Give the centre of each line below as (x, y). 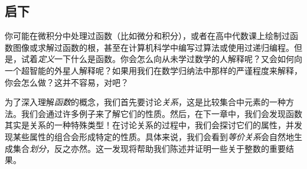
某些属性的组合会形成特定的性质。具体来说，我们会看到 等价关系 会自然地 (153, 136)
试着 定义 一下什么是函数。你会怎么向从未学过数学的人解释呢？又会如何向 (161, 59)
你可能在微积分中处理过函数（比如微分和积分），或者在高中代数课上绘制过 (147, 36)
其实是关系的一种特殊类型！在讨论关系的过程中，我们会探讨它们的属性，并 (149, 125)
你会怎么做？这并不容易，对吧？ (67, 82)
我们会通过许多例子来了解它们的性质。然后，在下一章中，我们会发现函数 (161, 113)
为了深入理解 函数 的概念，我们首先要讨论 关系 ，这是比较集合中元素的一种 (145, 102)
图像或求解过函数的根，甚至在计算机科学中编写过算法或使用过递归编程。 (153, 47)
